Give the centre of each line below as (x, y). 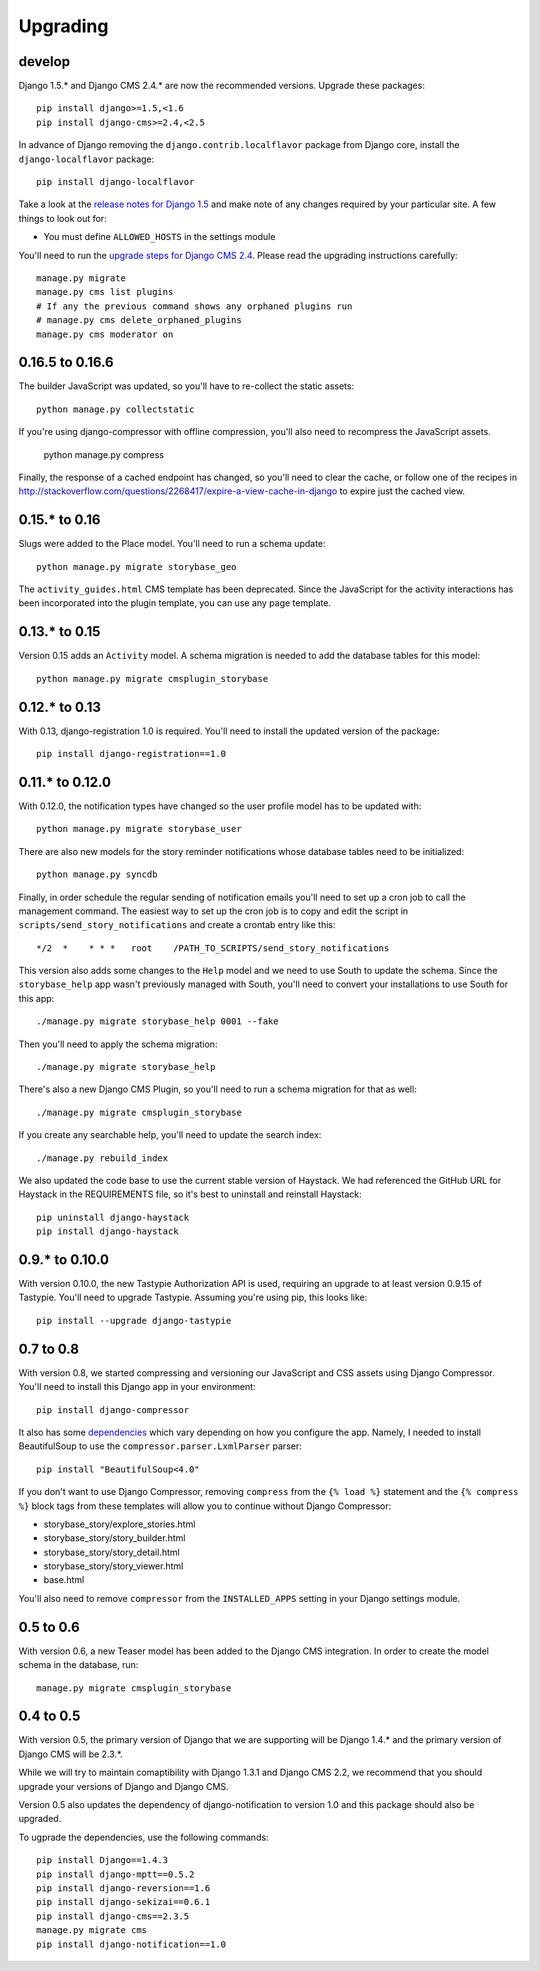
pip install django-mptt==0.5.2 (115, 1874)
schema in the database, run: (78, 1665)
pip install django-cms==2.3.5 (113, 1916)
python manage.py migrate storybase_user (139, 829)
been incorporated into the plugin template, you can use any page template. (175, 603)
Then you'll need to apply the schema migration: (118, 1044)
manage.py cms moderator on (105, 334)
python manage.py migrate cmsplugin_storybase (152, 678)
